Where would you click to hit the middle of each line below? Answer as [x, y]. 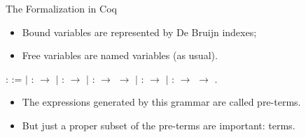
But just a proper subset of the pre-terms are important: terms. [159, 125]
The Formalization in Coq [61, 8]
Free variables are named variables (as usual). [120, 55]
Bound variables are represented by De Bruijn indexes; [139, 32]
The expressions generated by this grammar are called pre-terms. [161, 102]
